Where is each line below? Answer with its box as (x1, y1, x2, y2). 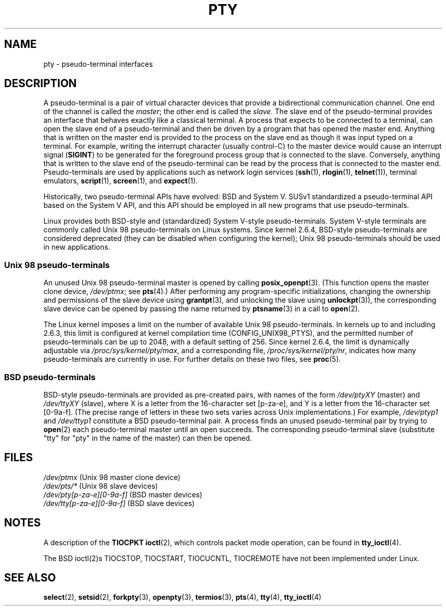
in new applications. (43, 243, 110, 252)
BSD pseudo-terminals (4, 372, 96, 382)
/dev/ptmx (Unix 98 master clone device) (43, 472, 181, 482)
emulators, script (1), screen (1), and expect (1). (43, 176, 198, 185)
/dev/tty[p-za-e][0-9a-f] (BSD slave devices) (43, 498, 195, 508)
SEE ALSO (4, 571, 56, 585)
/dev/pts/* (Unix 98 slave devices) (43, 481, 158, 490)
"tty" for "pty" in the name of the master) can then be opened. (43, 433, 252, 442)
